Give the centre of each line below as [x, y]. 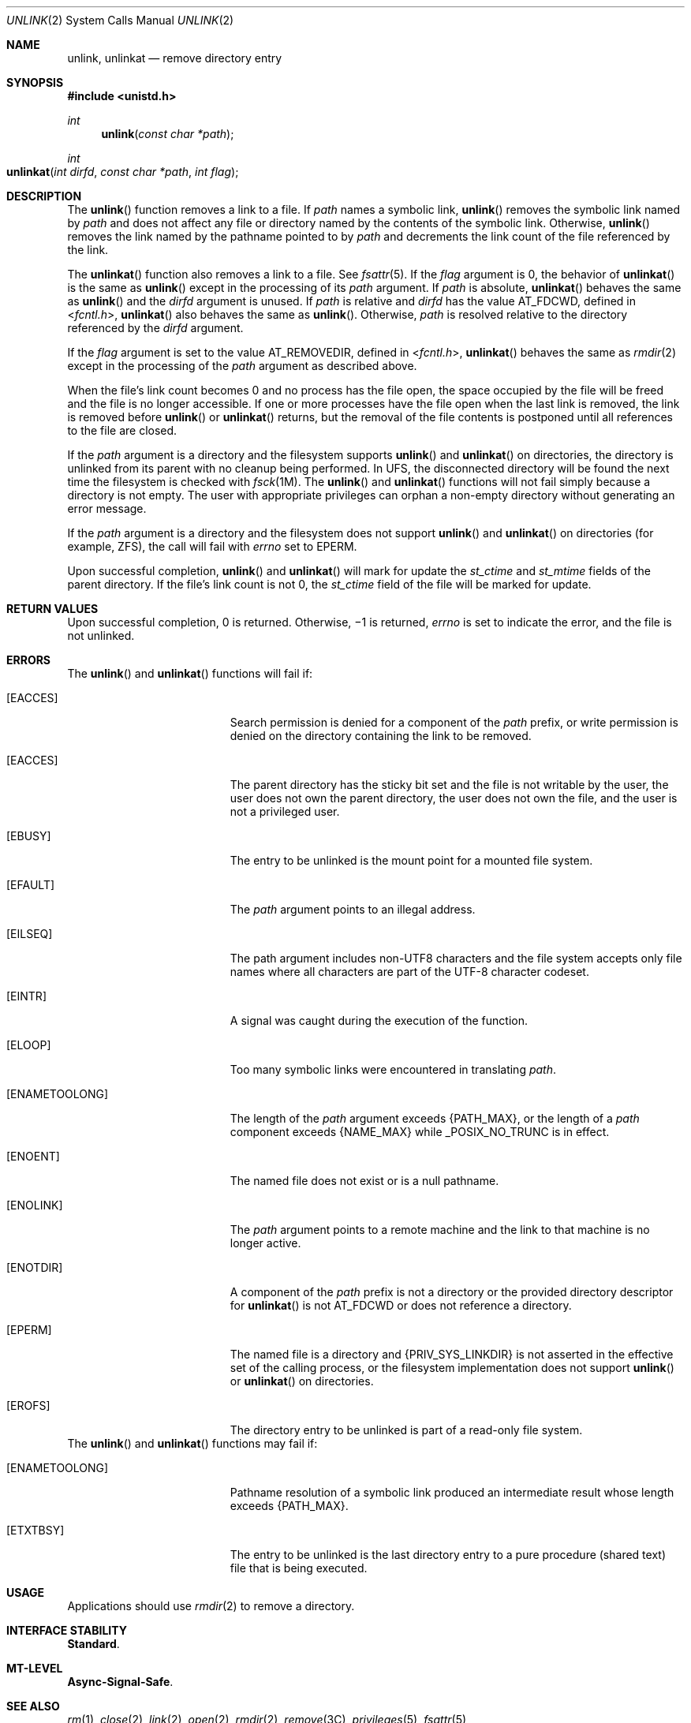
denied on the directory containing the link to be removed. [381, 736]
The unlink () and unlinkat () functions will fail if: [190, 673]
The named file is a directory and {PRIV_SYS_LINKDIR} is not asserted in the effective [452, 1354]
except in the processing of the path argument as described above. [242, 366]
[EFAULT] [31, 885]
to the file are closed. [122, 430]
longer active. [265, 1243]
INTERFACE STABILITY [67, 1630]
